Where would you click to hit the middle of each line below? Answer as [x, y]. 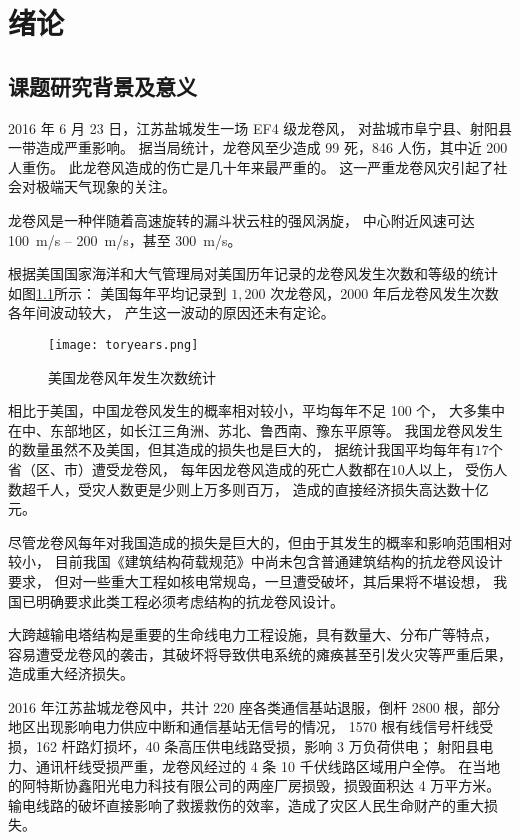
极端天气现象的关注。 [105, 186]
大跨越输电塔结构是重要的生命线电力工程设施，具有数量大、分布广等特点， [253, 634]
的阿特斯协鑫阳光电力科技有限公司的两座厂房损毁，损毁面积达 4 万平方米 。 [254, 785]
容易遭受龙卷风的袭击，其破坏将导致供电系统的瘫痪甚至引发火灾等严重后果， [260, 653]
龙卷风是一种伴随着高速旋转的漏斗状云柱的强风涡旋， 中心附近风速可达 [241, 219]
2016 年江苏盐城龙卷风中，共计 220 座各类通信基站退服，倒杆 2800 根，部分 [254, 706]
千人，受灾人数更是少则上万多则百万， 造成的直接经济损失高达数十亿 [262, 488]
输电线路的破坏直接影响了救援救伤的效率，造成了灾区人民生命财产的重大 [246, 804]
